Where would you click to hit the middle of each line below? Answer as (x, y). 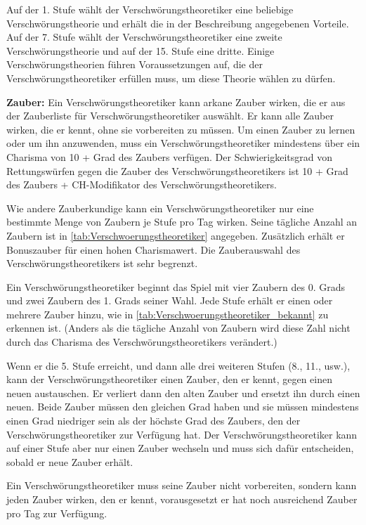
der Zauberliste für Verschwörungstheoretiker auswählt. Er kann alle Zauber (170, 116)
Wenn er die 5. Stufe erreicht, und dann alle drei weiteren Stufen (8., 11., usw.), (178, 365)
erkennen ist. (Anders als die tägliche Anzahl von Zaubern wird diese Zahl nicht (178, 328)
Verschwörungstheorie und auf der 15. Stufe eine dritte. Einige (140, 50)
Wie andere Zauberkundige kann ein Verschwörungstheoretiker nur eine (160, 208)
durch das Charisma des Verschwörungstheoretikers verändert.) (142, 342)
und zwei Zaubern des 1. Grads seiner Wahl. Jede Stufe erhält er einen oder (170, 300)
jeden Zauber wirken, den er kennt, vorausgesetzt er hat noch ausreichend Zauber (182, 499)
